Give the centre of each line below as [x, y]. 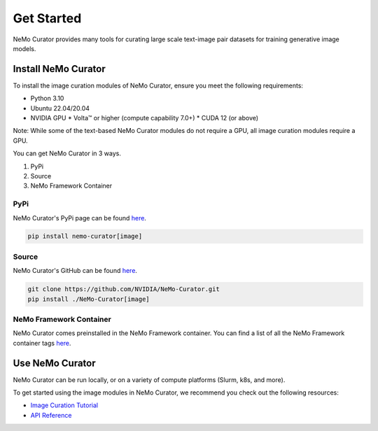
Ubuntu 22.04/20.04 [60, 108]
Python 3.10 [47, 99]
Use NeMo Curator [54, 363]
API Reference [51, 415]
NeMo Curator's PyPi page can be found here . [80, 218]
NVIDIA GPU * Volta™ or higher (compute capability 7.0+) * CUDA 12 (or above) [145, 118]
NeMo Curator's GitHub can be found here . [75, 271]
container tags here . [42, 343]
